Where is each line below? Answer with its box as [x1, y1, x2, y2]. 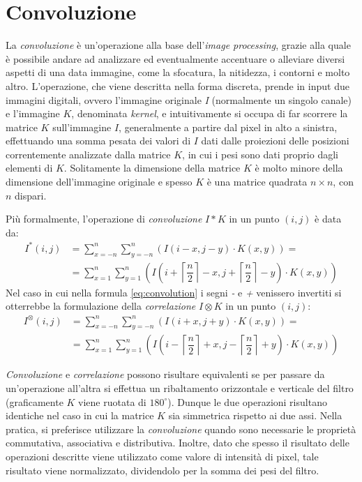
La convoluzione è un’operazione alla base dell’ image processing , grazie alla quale [6, 38, 351, 52]
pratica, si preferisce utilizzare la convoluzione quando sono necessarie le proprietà [6, 421, 356, 436]
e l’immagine [6, 106, 60, 121]
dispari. [15, 188, 47, 202]
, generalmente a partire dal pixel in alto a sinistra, [119, 119, 338, 134]
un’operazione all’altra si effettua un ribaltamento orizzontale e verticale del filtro [6, 380, 354, 395]
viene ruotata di [78, 394, 146, 409]
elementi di [6, 160, 53, 175]
